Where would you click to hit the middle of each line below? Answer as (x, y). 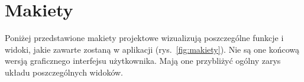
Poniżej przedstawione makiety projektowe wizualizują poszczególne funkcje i (144, 38)
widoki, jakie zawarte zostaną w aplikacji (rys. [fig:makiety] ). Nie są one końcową (152, 49)
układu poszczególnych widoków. (64, 72)
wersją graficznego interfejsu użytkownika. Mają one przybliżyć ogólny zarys (143, 61)
